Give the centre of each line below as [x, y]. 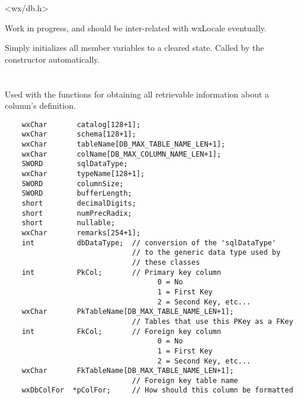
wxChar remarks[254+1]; [81, 233]
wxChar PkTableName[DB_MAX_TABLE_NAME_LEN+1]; [128, 312]
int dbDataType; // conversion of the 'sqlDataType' [149, 243]
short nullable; [68, 223]
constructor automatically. [52, 59]
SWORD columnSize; [73, 184]
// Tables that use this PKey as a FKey [212, 321]
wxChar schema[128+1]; [79, 134]
